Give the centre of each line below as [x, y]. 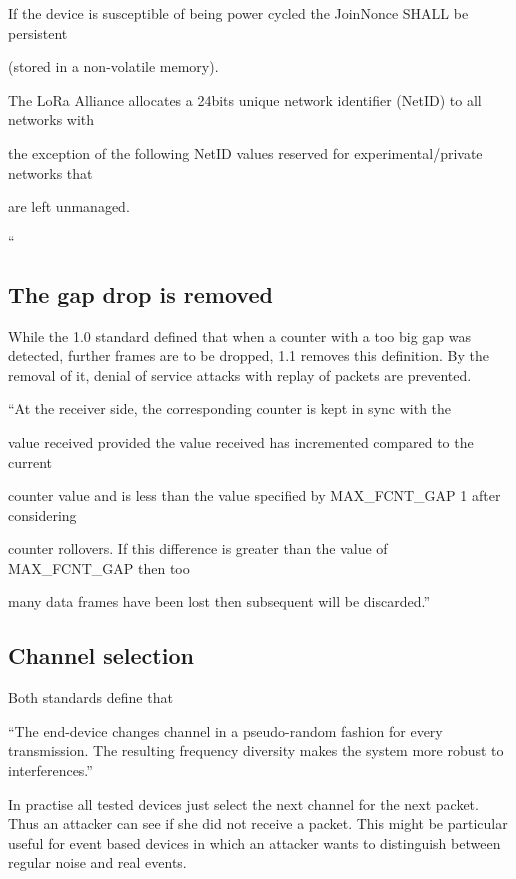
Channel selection [101, 655]
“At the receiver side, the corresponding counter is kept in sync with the [230, 408]
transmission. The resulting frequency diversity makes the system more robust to [256, 750]
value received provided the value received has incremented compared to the [241, 441]
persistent [38, 32]
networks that [50, 172]
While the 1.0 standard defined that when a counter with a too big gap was [240, 335]
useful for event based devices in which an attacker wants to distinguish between [254, 842]
